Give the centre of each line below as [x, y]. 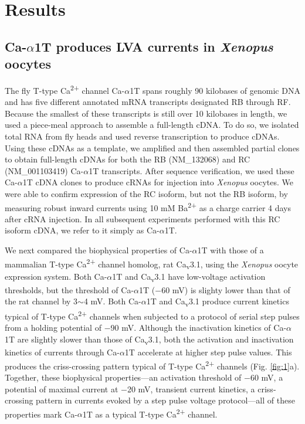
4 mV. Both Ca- [112, 301]
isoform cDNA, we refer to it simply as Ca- [82, 230]
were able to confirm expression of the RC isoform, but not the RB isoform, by [146, 193]
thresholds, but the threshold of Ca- [70, 289]
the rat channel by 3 [41, 301]
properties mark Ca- [41, 414]
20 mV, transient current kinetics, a [191, 389]
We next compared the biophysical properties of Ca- [99, 250]
